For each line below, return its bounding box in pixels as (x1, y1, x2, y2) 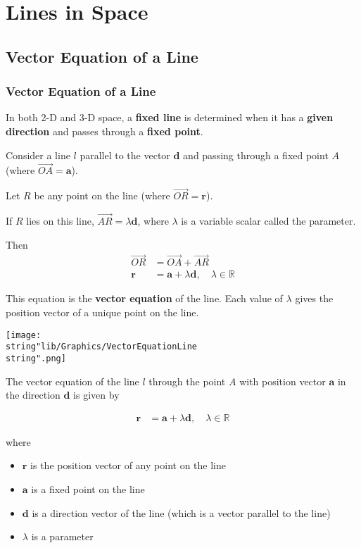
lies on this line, (26, 213, 94, 228)
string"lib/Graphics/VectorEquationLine (6, 342, 198, 352)
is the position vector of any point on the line (30, 458, 226, 473)
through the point (148, 373, 226, 388)
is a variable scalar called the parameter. (181, 213, 356, 228)
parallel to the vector (80, 147, 170, 162)
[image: (6, 330, 42, 340)
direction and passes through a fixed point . (6, 123, 203, 138)
